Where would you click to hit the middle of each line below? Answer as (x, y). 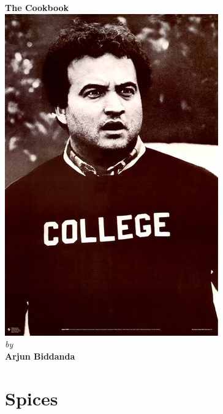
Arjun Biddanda (40, 356)
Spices (32, 398)
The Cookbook (37, 7)
